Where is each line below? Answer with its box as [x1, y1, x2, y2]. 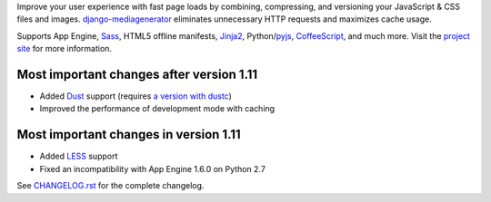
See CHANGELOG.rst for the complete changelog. [16, 180, 205, 191]
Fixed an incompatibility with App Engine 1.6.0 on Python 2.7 [39, 163, 266, 174]
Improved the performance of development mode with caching [39, 103, 276, 114]
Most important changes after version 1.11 [16, 66, 258, 82]
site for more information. [16, 43, 113, 54]
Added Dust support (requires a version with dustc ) [39, 91, 232, 101]
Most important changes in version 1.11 [16, 127, 241, 142]
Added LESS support [39, 150, 118, 162]
